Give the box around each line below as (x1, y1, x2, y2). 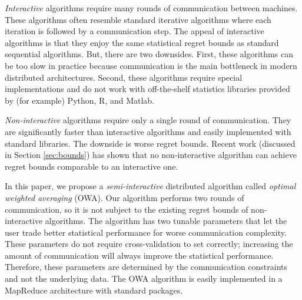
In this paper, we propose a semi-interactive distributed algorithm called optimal (5, 180, 296, 192)
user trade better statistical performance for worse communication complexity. (5, 226, 287, 238)
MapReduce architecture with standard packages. (5, 283, 183, 296)
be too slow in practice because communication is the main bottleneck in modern (5, 59, 297, 71)
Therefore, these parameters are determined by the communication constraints (5, 261, 288, 273)
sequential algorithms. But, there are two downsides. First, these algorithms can (5, 48, 293, 60)
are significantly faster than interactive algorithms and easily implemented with (5, 125, 291, 137)
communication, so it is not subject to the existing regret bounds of (5, 203, 248, 215)
